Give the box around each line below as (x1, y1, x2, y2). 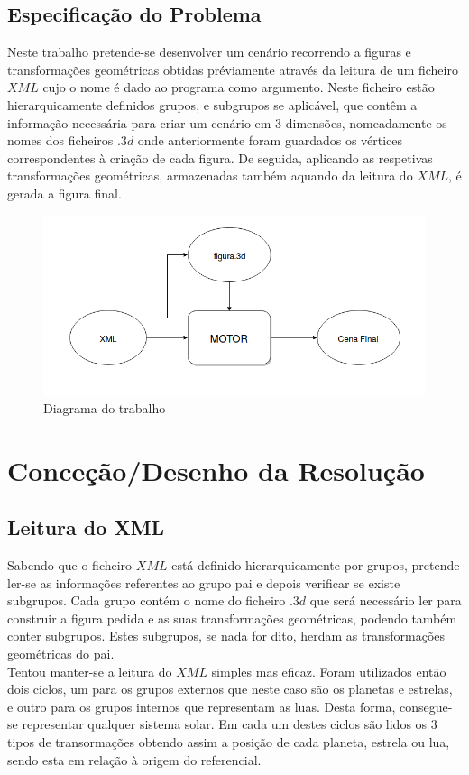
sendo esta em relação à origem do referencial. (7, 750, 262, 769)
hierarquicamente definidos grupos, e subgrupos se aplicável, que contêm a (7, 95, 418, 114)
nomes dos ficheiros (7, 131, 114, 150)
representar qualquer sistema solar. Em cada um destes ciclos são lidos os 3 (22, 715, 437, 733)
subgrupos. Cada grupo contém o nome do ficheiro (7, 591, 286, 610)
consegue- (399, 697, 453, 715)
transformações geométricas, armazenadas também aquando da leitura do (7, 166, 413, 185)
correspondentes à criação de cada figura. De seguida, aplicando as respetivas (7, 148, 433, 167)
